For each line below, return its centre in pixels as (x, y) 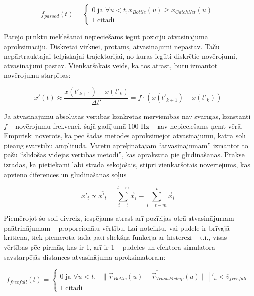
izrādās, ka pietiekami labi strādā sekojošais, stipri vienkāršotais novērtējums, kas (127, 164)
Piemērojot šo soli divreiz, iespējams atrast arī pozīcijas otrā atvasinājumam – (122, 218)
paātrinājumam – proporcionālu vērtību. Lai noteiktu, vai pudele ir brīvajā (117, 227)
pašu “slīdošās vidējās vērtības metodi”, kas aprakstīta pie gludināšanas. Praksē (124, 155)
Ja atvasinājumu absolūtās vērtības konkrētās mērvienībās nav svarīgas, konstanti (127, 116)
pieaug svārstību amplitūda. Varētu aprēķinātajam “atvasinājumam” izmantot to (126, 145)
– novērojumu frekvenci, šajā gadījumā (68, 126)
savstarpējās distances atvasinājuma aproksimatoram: (85, 256)
